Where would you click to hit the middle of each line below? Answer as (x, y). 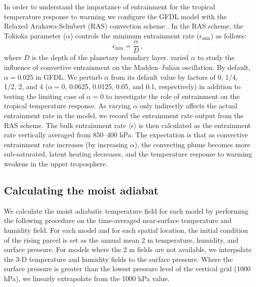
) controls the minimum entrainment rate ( (135, 35)
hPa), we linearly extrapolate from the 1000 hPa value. (87, 278)
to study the (216, 57)
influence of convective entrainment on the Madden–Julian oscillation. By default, (127, 67)
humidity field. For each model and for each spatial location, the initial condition (126, 230)
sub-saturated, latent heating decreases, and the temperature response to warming (128, 154)
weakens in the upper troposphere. (56, 163)
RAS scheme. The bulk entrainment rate (65, 125)
